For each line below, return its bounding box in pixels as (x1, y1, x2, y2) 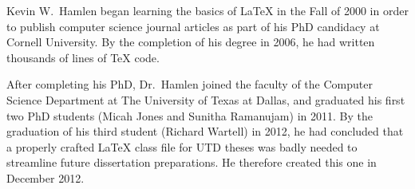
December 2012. (6, 169, 85, 186)
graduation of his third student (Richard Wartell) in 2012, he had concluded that (6, 123, 404, 140)
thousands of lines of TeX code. (6, 49, 160, 65)
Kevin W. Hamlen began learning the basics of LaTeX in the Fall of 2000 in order (6, 2, 409, 18)
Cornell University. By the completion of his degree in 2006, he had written (6, 33, 375, 50)
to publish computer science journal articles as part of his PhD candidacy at (6, 18, 380, 34)
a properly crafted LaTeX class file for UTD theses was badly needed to (6, 138, 358, 155)
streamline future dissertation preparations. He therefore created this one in (6, 154, 377, 171)
